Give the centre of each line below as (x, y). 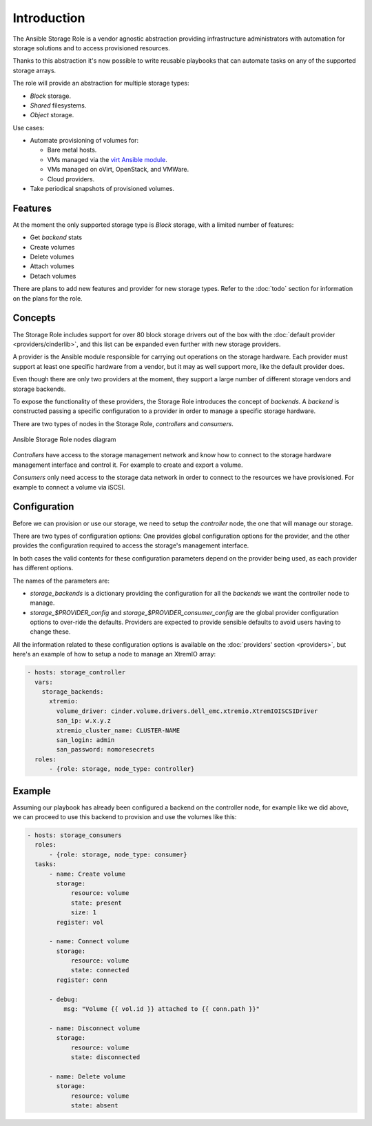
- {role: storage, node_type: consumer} (118, 854)
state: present (96, 903)
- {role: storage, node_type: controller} (122, 769)
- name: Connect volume (89, 942)
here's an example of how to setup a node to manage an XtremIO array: (114, 654)
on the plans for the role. (48, 298)
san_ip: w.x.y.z (84, 721)
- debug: (64, 999)
